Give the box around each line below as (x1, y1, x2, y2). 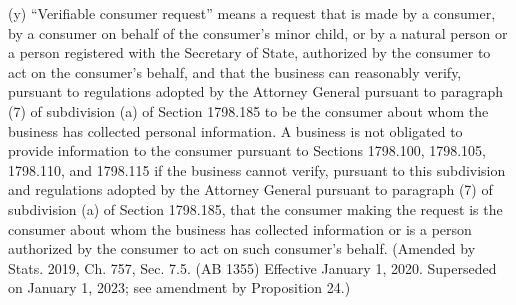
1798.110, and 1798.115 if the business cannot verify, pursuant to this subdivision (8, 159, 506, 180)
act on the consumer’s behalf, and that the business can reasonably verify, (8, 61, 462, 82)
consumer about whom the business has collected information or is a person (8, 218, 472, 239)
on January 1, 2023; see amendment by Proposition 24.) (8, 277, 351, 298)
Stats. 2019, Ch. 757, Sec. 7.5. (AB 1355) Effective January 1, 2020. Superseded (8, 257, 497, 278)
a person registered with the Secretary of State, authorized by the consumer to (8, 42, 491, 63)
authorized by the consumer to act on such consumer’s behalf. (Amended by (8, 238, 476, 259)
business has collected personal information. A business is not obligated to (8, 120, 463, 141)
